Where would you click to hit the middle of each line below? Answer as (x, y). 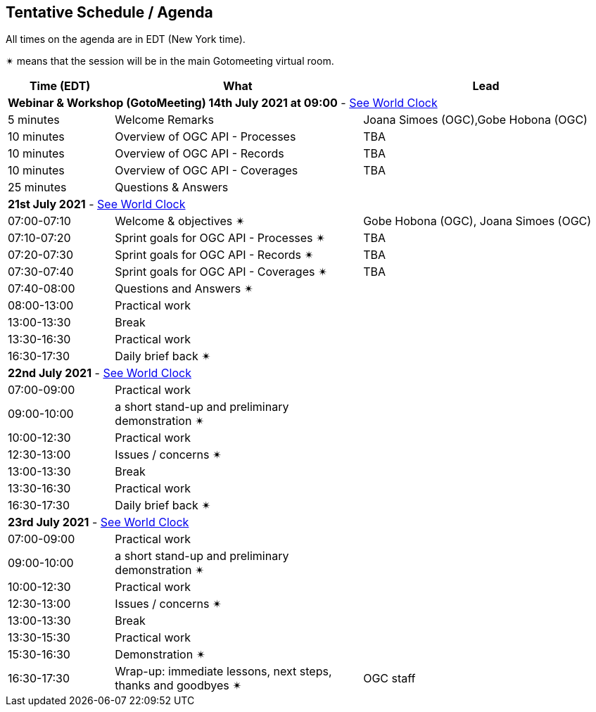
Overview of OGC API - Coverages (207, 171)
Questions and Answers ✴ (184, 289)
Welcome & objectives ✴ (180, 221)
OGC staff (389, 679)
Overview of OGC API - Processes (205, 137)
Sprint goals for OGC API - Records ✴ (214, 255)
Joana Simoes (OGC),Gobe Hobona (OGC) (475, 120)
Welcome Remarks (164, 120)
